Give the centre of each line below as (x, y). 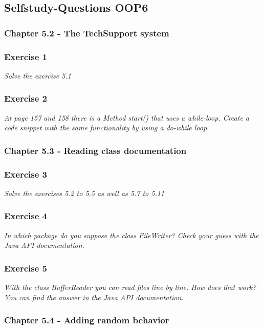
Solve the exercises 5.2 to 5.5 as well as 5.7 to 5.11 (84, 193)
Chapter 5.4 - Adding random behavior (87, 320)
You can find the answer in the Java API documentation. (94, 297)
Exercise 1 (26, 56)
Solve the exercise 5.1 (38, 75)
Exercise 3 (26, 174)
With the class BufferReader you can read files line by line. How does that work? (130, 287)
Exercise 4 (26, 216)
